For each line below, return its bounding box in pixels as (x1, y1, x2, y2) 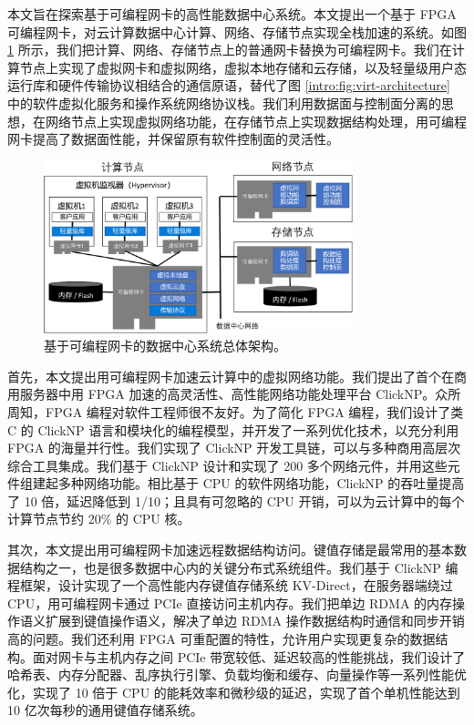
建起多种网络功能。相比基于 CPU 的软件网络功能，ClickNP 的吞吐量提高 (32, 474, 465, 493)
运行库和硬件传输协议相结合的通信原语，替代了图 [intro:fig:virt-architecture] (7, 76, 450, 95)
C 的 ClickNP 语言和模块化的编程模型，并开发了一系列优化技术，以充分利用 (7, 420, 459, 439)
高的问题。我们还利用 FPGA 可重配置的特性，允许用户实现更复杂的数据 (7, 629, 436, 648)
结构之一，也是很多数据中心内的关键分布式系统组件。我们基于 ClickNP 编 (19, 557, 459, 577)
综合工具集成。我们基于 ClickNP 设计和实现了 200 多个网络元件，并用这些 (7, 455, 448, 475)
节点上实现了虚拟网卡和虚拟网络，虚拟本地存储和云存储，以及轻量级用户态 (19, 57, 467, 77)
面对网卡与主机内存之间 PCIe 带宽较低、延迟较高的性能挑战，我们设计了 (32, 647, 466, 666)
